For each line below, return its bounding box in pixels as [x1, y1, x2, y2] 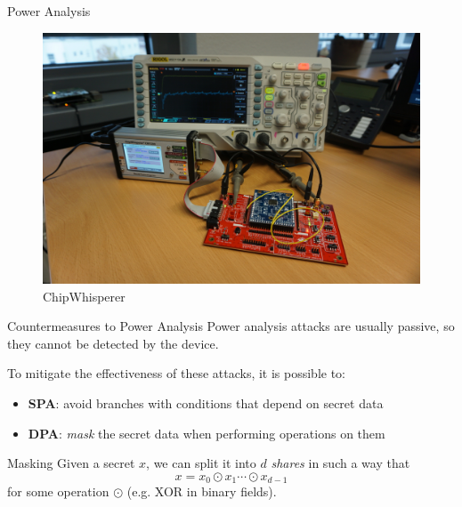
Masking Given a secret [7, 454, 135, 472]
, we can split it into [146, 454, 256, 472]
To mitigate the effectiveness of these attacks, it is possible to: [7, 364, 346, 382]
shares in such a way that [271, 454, 410, 472]
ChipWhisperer [43, 286, 126, 305]
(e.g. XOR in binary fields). [126, 482, 277, 501]
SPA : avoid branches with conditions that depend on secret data [28, 393, 384, 412]
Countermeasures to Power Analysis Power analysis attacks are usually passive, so [7, 317, 455, 335]
